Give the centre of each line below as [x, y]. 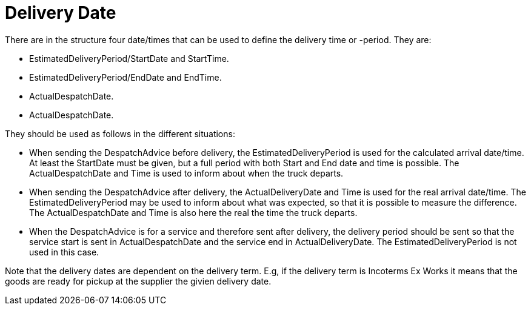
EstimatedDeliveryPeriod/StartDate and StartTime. [129, 58]
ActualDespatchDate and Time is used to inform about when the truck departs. [186, 173]
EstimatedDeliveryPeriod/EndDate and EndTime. [125, 77]
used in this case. [64, 252]
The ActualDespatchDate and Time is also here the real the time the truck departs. [193, 212]
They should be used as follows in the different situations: [120, 133]
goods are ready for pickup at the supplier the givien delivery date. [138, 281]
